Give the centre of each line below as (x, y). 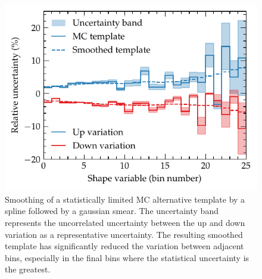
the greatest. (28, 269)
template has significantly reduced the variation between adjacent (124, 246)
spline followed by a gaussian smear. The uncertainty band (112, 211)
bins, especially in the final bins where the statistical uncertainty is (127, 257)
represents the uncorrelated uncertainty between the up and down (125, 222)
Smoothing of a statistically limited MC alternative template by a (125, 199)
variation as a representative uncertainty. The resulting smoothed (124, 234)
